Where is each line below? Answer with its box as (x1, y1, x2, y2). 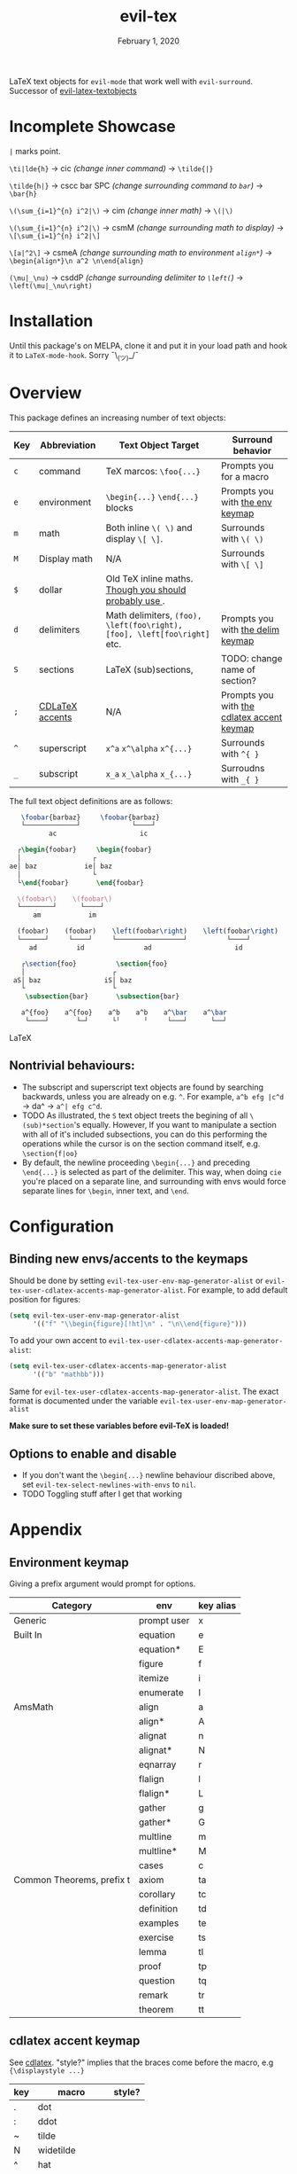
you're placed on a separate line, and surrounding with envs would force (21, 1176, 287, 1186)
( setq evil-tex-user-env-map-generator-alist (9, 1310, 179, 1320)
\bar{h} (9, 189, 38, 199)
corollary (138, 1889, 176, 1901)
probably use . (105, 594, 165, 606)
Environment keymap (9, 1554, 130, 1570)
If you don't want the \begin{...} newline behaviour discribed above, (21, 1470, 276, 1481)
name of (220, 663, 256, 676)
